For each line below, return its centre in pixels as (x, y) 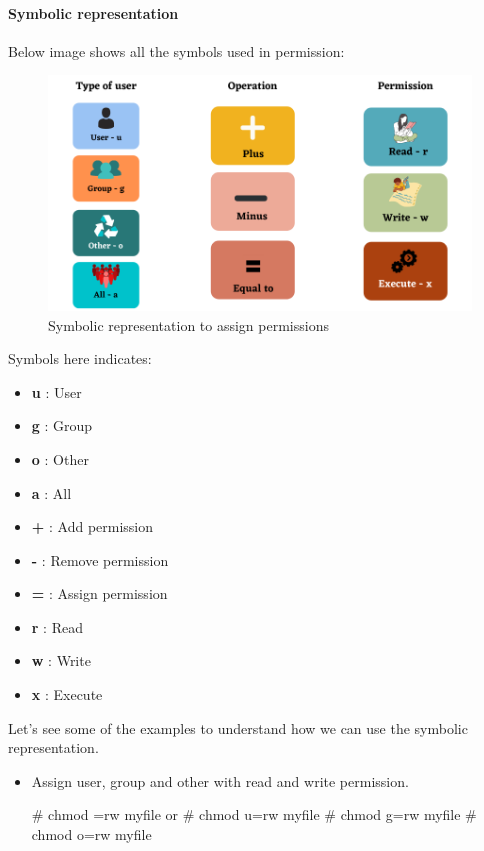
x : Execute (67, 694)
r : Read (57, 626)
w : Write (61, 660)
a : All (51, 492)
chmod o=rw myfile (91, 834)
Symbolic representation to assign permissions (188, 324)
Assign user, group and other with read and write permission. (220, 780)
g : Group (62, 425)
